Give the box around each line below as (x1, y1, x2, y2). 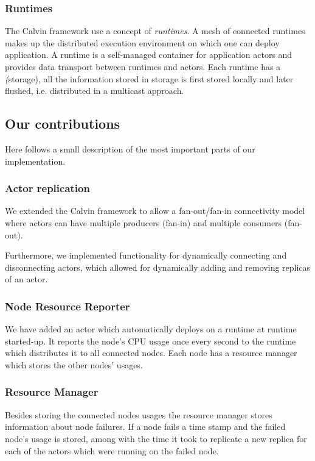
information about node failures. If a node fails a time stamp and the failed (5, 420, 286, 433)
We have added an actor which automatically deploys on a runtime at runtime (5, 323, 297, 335)
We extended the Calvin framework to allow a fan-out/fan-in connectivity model (5, 204, 305, 217)
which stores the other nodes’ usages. (5, 358, 143, 371)
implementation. (5, 154, 66, 167)
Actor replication (5, 180, 90, 196)
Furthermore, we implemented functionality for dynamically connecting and (5, 249, 287, 262)
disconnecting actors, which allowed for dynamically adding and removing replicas (5, 260, 311, 273)
